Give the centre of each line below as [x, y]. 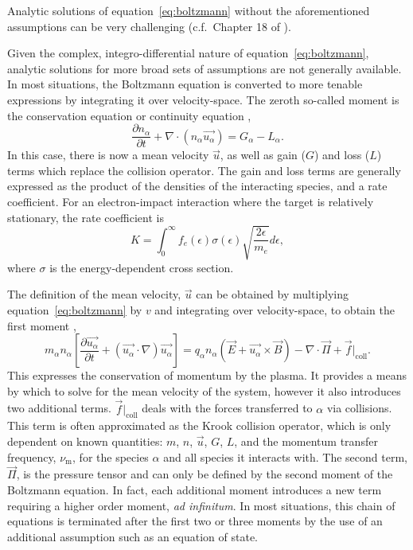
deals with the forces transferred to [227, 408]
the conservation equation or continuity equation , [129, 115]
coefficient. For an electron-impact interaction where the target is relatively [191, 201]
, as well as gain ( [263, 155]
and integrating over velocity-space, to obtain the [275, 309]
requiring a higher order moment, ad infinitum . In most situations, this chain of [201, 505]
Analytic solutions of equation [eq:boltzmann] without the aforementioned [189, 10]
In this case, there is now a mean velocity [108, 155]
